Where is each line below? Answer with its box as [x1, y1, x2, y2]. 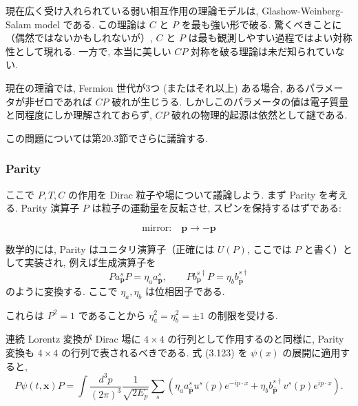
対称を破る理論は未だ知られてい [191, 43, 335, 58]
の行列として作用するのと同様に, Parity [167, 332, 344, 346]
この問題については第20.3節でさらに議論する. [6, 130, 209, 145]
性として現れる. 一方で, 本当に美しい [6, 43, 171, 58]
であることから [78, 307, 146, 322]
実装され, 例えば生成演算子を [24, 255, 156, 270]
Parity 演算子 [21, 201, 80, 215]
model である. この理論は [34, 17, 147, 31]
